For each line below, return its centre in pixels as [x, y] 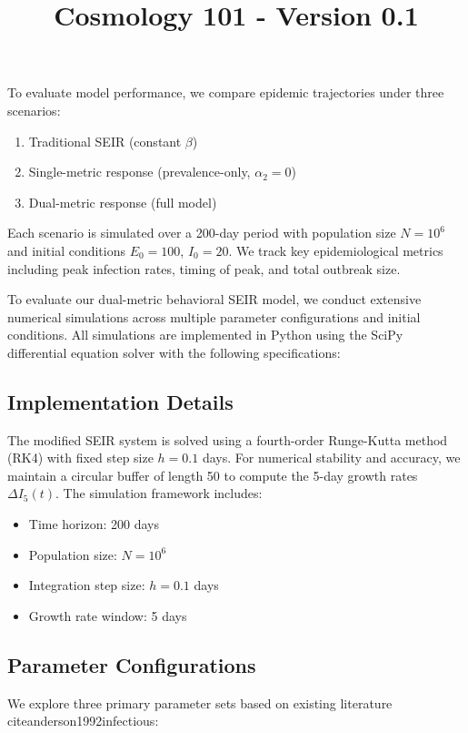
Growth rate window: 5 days [108, 615]
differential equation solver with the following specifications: [174, 352]
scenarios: [34, 110]
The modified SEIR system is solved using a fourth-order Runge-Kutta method [228, 439]
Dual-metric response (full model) [123, 202]
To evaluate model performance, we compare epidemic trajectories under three [226, 92]
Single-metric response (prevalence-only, [139, 172]
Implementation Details [120, 401]
